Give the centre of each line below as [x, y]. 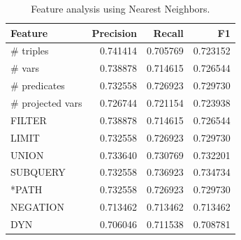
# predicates [38, 85]
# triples [30, 51]
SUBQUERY [38, 172]
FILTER [29, 120]
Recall [168, 32]
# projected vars [46, 102]
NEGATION [37, 207]
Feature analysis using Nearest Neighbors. [120, 8]
